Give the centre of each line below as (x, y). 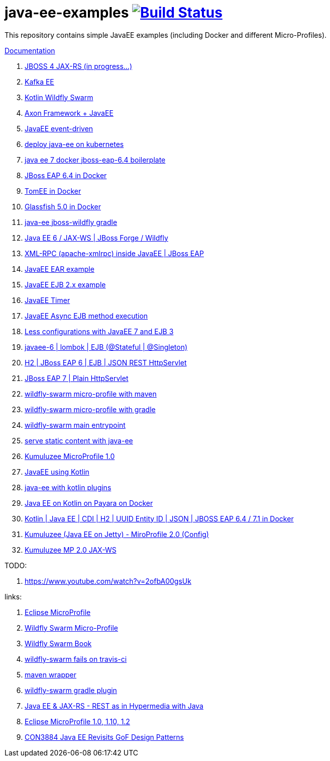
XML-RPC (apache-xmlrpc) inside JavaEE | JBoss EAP (114, 253)
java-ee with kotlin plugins (68, 487)
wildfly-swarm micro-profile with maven (91, 394)
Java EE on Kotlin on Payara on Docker (89, 503)
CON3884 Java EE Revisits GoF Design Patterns (104, 737)
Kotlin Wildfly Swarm (59, 97)
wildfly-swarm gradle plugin (71, 690)
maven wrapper (51, 674)
